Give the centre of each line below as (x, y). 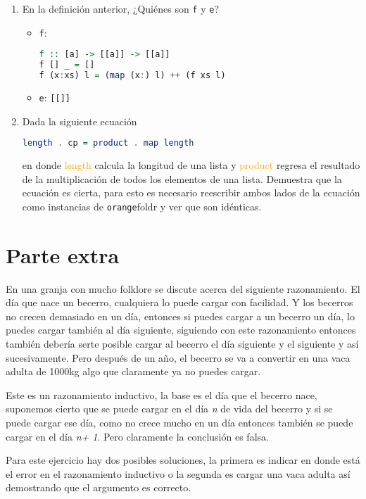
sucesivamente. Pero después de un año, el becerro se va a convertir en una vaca (178, 357)
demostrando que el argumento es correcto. (99, 487)
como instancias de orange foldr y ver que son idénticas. (142, 206)
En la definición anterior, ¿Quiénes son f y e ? (121, 8)
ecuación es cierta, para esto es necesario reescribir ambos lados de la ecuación (191, 192)
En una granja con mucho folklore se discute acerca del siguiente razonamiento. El (183, 288)
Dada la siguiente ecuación (80, 121)
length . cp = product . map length (108, 143)
